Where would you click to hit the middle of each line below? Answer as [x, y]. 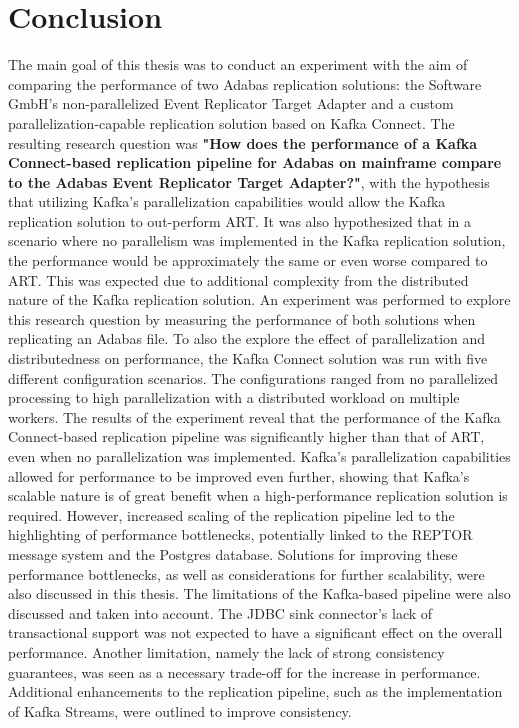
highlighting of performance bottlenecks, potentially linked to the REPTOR [240, 534]
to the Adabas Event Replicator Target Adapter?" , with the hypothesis [249, 181]
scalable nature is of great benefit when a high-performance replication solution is [258, 495]
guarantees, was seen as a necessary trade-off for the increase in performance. [244, 671]
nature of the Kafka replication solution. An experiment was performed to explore [259, 299]
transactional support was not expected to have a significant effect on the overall [255, 632]
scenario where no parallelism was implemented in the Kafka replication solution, [257, 240]
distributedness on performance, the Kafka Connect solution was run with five [248, 358]
